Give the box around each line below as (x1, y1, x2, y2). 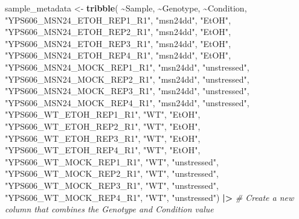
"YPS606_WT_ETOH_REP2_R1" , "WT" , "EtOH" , (5, 119, 201, 132)
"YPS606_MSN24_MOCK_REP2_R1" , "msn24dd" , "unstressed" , (5, 72, 249, 85)
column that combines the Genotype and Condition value (5, 203, 214, 215)
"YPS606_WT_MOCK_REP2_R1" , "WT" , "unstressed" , (5, 167, 219, 180)
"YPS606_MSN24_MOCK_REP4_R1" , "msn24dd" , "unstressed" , (5, 96, 249, 109)
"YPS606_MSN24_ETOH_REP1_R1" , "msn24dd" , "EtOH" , (5, 13, 231, 26)
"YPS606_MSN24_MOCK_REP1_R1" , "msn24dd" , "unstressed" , (5, 60, 249, 73)
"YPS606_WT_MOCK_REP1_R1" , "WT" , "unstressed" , (5, 155, 219, 168)
